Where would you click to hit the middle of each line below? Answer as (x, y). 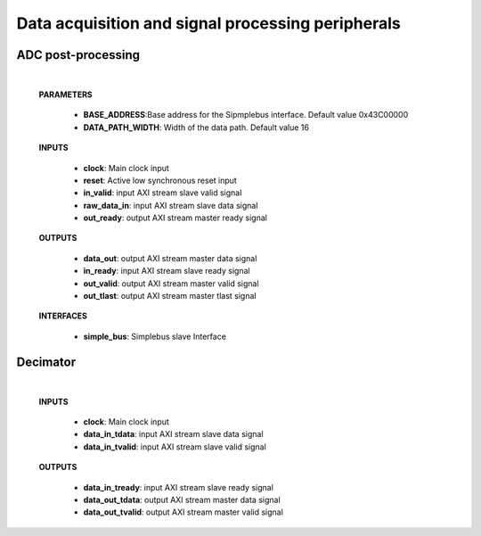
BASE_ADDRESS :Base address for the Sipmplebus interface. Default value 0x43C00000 (246, 115)
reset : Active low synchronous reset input (160, 180)
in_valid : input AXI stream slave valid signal (163, 193)
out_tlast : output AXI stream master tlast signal (170, 296)
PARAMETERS (65, 95)
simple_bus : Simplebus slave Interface (155, 336)
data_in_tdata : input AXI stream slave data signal (173, 434)
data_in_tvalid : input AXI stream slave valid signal (175, 447)
